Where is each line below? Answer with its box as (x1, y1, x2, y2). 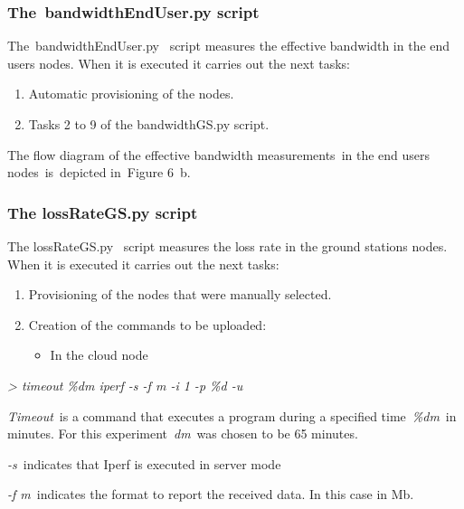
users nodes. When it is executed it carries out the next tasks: (7, 53, 351, 72)
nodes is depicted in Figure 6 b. (7, 163, 191, 182)
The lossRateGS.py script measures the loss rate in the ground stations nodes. (7, 237, 448, 255)
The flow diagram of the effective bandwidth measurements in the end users (7, 145, 431, 164)
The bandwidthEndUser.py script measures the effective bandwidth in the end (7, 36, 450, 55)
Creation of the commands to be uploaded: (28, 315, 267, 334)
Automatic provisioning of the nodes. (28, 84, 234, 103)
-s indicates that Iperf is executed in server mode (7, 454, 281, 473)
